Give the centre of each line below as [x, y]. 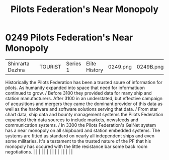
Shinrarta [19, 63]
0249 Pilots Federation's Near [69, 37]
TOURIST [50, 66]
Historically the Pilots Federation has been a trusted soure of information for [84, 82]
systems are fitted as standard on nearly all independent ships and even [80, 136]
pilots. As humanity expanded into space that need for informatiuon [75, 88]
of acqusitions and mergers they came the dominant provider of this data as [84, 104]
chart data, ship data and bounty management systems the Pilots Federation [84, 114]
